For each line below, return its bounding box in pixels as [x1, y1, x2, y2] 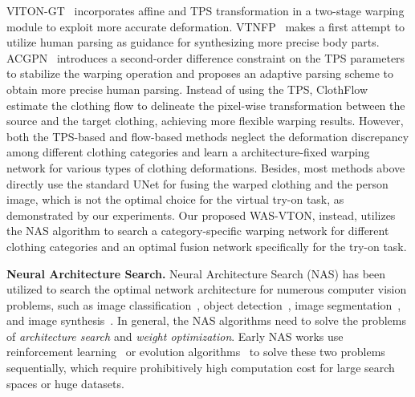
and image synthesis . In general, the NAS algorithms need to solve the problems [6, 312, 406, 329]
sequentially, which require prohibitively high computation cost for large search [6, 359, 395, 376]
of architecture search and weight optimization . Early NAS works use [6, 327, 344, 344]
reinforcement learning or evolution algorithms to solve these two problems [6, 343, 385, 360]
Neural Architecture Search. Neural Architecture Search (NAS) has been [6, 265, 386, 282]
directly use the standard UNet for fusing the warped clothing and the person [6, 175, 389, 192]
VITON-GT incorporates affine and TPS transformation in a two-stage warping [6, 2, 405, 18]
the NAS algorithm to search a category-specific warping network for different [6, 222, 389, 239]
